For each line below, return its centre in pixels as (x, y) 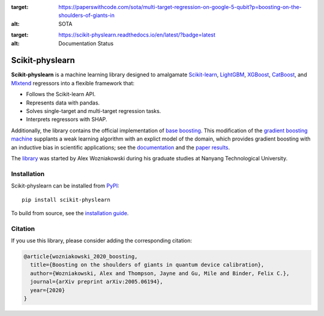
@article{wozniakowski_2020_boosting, (81, 257)
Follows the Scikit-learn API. (61, 94)
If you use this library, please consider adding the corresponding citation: (101, 241)
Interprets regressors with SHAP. (67, 120)
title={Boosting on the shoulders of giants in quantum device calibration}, (147, 265)
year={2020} (48, 290)
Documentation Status (86, 43)
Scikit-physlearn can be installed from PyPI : (65, 186)
